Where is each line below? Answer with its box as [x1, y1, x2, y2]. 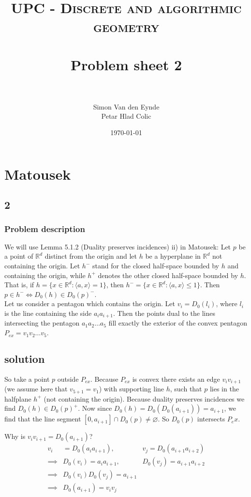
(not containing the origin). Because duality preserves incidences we [44, 393, 245, 404]
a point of [4, 251, 33, 261]
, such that [170, 384, 202, 394]
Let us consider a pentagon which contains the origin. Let [4, 298, 176, 309]
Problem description [4, 222, 85, 234]
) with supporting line [99, 384, 164, 394]
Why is [4, 431, 26, 441]
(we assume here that [4, 384, 68, 394]
